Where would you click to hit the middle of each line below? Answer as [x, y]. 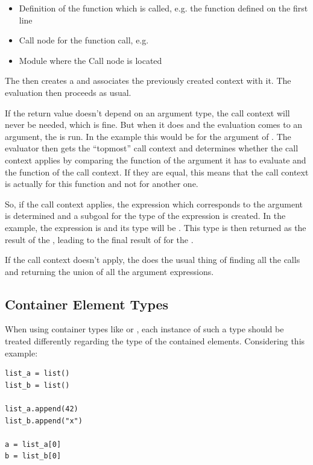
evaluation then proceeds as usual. [68, 92]
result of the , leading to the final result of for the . [99, 239]
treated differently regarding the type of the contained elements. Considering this [155, 341]
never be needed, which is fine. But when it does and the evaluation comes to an [154, 125]
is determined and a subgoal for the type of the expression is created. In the [145, 216]
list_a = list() [37, 374]
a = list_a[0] [33, 444]
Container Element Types [87, 304]
